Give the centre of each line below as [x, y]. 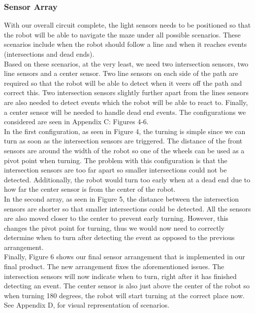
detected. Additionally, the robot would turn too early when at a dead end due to [127, 179]
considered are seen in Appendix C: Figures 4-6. [76, 122]
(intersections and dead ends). [49, 54]
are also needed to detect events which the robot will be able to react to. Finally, [126, 102]
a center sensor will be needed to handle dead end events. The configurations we [125, 112]
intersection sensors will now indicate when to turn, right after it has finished [120, 276]
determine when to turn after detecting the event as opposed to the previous [119, 237]
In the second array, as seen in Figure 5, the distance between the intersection [122, 198]
